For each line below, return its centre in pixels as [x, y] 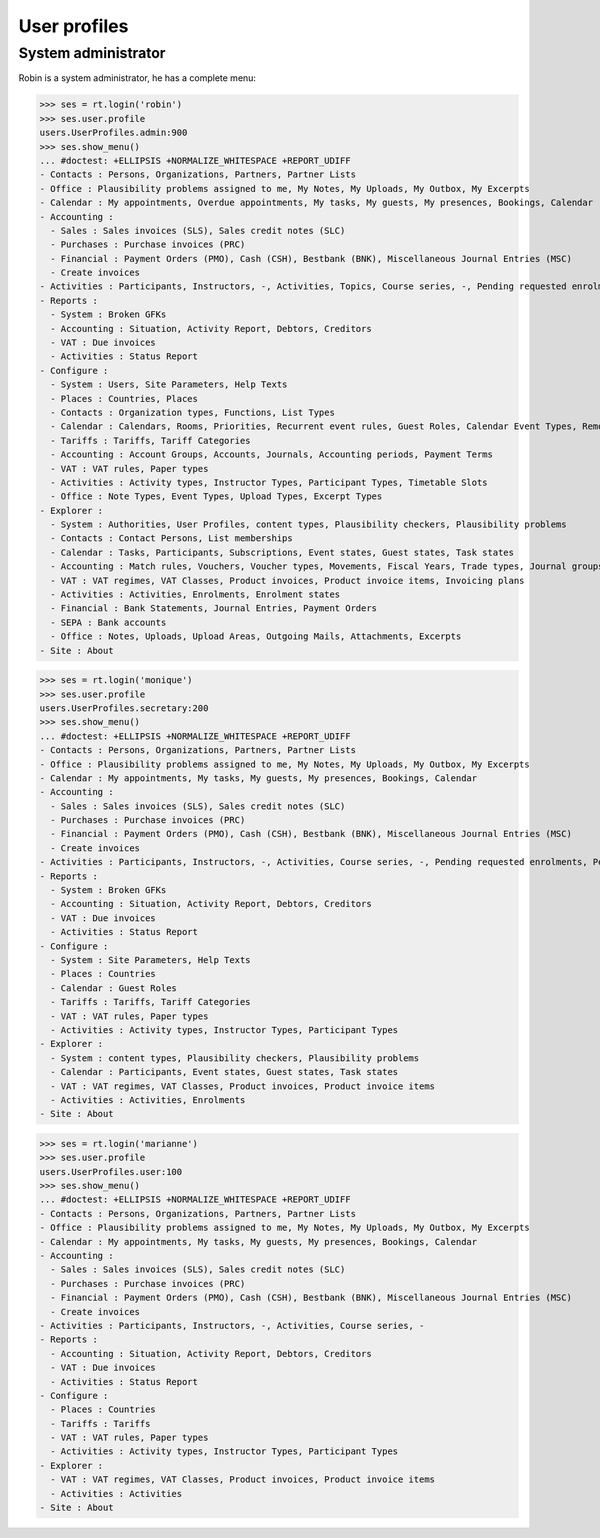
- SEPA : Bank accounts [108, 622]
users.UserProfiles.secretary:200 [124, 708]
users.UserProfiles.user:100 [111, 1171]
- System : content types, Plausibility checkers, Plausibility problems [235, 1058]
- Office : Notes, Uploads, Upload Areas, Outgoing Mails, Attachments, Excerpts [256, 636]
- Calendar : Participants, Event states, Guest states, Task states [224, 1072]
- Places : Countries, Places [124, 398]
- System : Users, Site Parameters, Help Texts [169, 384]
